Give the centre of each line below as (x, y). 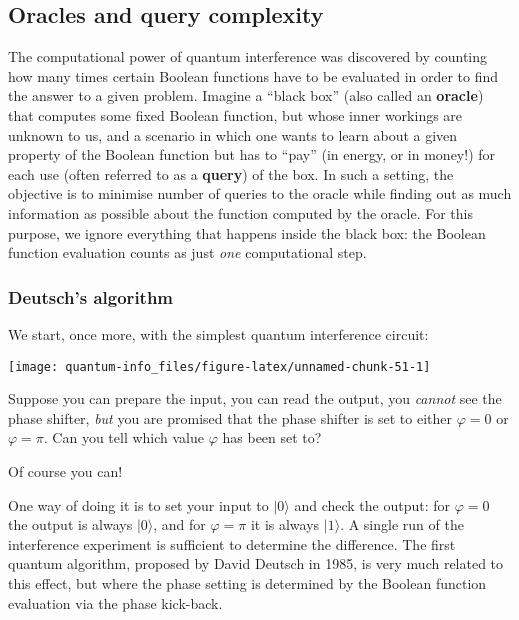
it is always (285, 524)
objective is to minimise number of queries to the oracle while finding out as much (260, 193)
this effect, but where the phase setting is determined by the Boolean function (247, 582)
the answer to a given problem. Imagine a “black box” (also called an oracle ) (246, 95)
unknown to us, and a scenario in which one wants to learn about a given (233, 134)
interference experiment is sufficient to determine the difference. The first (232, 543)
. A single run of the (402, 524)
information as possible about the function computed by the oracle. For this (240, 212)
